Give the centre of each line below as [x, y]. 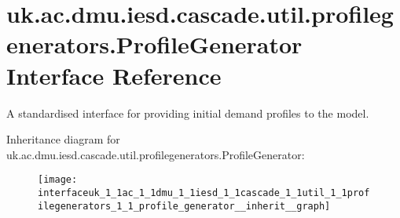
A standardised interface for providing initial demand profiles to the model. [188, 113]
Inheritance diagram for [63, 139]
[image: [58, 180]
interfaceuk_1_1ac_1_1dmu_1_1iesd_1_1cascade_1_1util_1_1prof [204, 193]
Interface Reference [114, 75]
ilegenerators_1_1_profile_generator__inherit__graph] [184, 206]
